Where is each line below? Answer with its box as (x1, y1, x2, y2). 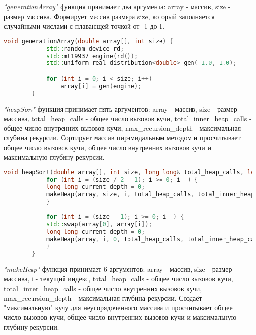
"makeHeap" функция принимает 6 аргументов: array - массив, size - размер (4, 264, 232, 274)
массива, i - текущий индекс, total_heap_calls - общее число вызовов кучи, (4, 274, 233, 283)
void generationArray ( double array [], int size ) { (4, 37, 173, 45)
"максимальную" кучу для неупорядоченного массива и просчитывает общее (4, 302, 233, 312)
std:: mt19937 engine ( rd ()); (46, 52, 138, 60)
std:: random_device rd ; (46, 45, 124, 52)
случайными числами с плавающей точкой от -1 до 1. (4, 21, 165, 31)
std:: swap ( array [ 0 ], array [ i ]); (46, 221, 152, 228)
